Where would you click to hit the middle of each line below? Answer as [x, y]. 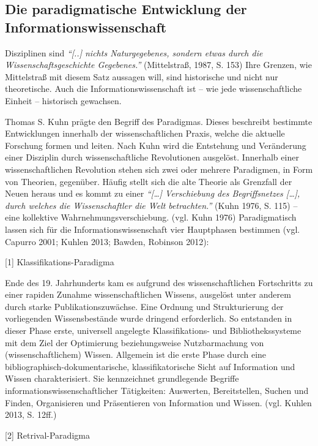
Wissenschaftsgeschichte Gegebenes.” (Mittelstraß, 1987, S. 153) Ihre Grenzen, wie [158, 65]
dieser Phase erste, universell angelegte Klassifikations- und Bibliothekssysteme [153, 331]
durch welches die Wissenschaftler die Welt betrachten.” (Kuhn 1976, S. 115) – [151, 205]
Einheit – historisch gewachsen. [63, 100]
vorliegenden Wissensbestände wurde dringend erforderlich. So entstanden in [149, 318]
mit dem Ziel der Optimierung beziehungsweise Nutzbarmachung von [135, 342]
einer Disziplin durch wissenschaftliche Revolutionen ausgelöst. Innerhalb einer [152, 157]
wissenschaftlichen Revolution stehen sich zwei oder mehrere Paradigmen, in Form [159, 169]
